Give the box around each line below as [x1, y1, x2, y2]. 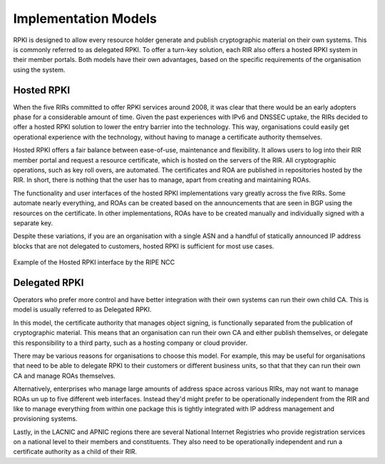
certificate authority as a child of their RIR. [13, 448, 138, 456]
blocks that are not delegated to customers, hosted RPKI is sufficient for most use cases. [13, 242, 274, 250]
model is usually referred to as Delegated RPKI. [13, 305, 152, 314]
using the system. [13, 65, 66, 74]
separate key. [13, 218, 53, 227]
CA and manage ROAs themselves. [13, 371, 115, 380]
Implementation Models [13, 11, 157, 26]
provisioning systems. [13, 414, 78, 423]
